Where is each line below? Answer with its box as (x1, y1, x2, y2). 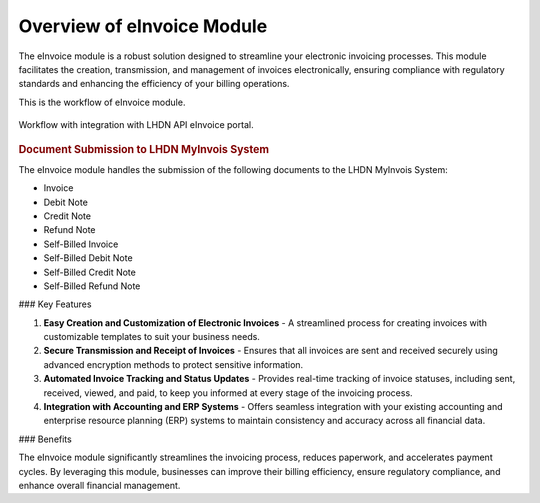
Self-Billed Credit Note (43, 266, 137, 278)
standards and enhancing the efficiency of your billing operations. (18, 78, 290, 90)
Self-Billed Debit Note (43, 252, 134, 264)
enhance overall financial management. (18, 479, 181, 491)
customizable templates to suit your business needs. (43, 331, 260, 343)
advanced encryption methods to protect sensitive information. (43, 358, 304, 370)
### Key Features (18, 298, 92, 310)
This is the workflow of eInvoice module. (18, 96, 186, 108)
